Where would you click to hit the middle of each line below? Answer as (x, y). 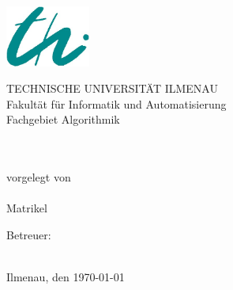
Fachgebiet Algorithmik (63, 119)
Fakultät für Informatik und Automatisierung (116, 103)
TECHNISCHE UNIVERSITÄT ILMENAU (112, 88)
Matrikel (27, 208)
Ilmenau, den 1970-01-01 (66, 277)
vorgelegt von (39, 177)
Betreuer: (29, 234)
